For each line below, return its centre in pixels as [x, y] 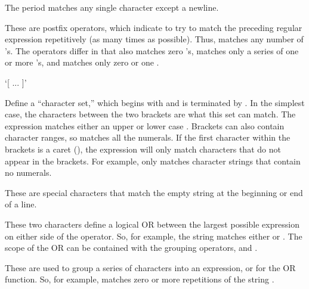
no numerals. [28, 173]
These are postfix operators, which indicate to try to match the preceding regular [154, 27]
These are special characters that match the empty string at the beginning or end [154, 192]
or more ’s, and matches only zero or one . [82, 62]
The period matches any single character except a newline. [112, 7]
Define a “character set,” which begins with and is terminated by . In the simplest [155, 102]
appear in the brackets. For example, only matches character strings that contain [153, 161]
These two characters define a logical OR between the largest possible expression [152, 224]
